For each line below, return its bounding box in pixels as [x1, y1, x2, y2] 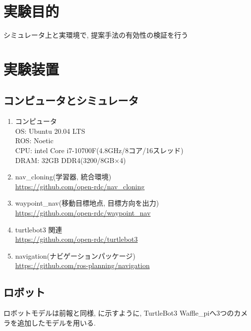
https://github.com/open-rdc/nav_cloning [15, 181, 145, 191]
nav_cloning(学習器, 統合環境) [15, 171, 112, 182]
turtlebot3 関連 [15, 224, 63, 234]
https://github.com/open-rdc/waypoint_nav [15, 208, 151, 218]
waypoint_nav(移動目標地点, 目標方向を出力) [15, 198, 159, 208]
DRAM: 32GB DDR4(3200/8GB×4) [15, 155, 126, 165]
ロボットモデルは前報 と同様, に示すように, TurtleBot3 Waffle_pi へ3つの [3, 308, 234, 318]
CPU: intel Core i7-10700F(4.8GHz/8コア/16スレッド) [15, 145, 184, 156]
